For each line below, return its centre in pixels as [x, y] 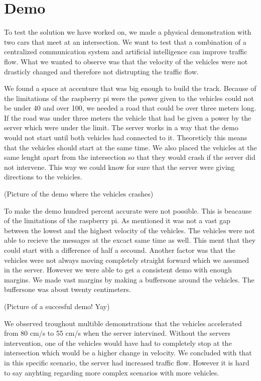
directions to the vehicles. [43, 177]
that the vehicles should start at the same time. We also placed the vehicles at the [130, 147]
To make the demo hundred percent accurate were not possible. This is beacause [128, 210]
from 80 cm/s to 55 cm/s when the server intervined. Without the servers [117, 333]
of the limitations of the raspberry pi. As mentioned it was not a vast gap [117, 220]
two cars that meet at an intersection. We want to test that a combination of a [125, 41]
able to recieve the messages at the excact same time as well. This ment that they [130, 240]
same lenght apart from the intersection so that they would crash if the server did [130, 157]
